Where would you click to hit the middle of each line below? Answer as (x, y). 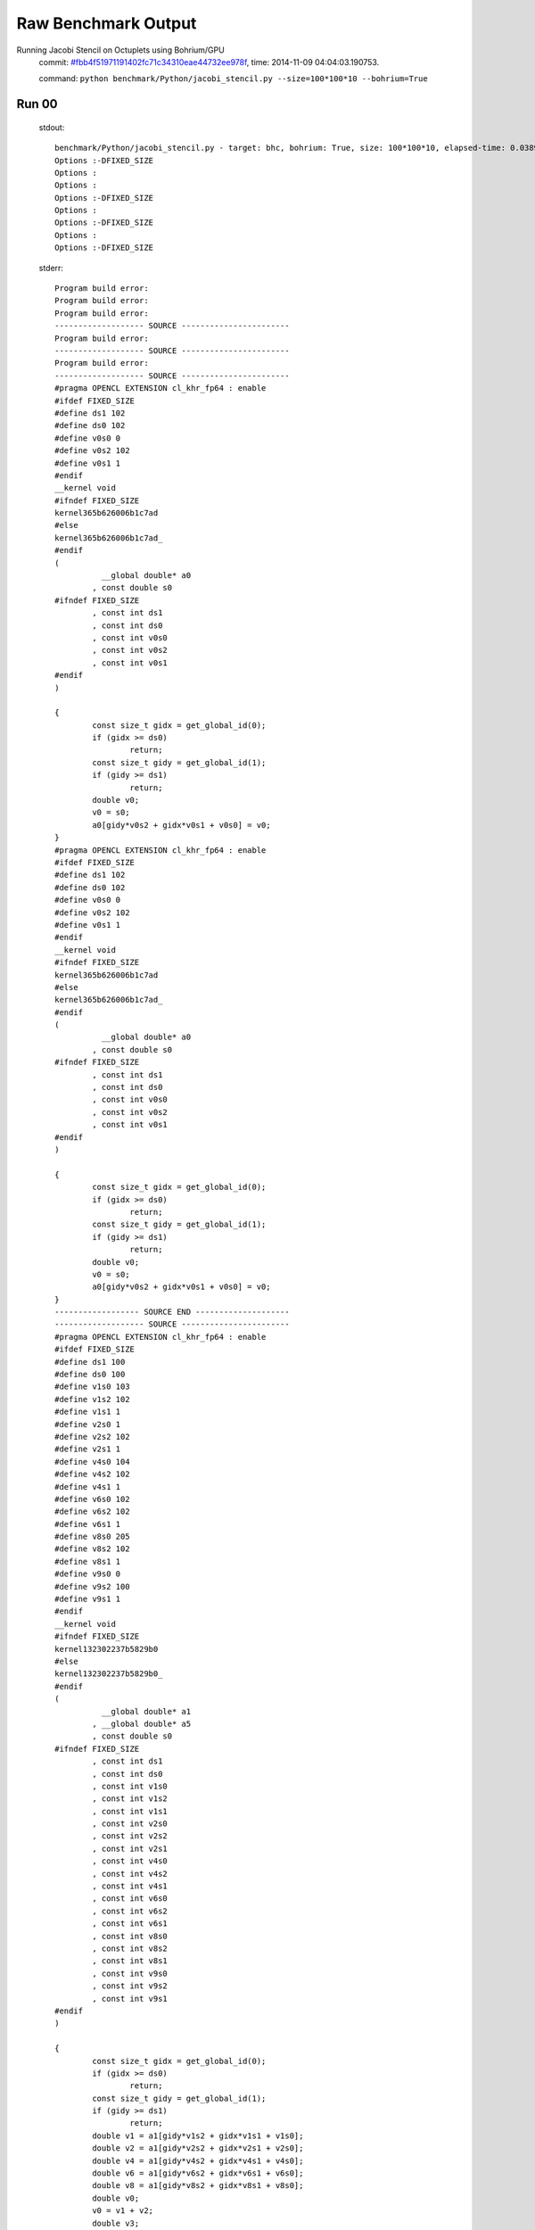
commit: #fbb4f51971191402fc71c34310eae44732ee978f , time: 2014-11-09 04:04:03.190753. (209, 62)
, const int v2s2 (130, 1836)
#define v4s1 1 (88, 1487)
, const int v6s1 (130, 1924)
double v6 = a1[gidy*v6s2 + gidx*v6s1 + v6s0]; (198, 2173)
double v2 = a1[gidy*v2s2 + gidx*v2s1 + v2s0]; (198, 2148)
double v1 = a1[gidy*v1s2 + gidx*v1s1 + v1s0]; (198, 2135)
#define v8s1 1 (88, 1561)
